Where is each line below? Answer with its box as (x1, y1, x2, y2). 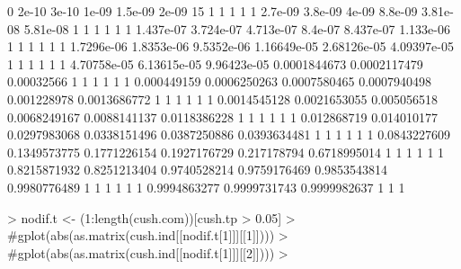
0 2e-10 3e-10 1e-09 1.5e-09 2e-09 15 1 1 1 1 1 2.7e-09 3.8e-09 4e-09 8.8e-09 (7, 2, 418, 20)
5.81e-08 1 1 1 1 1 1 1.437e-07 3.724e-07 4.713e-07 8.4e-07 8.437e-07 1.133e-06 (23, 19, 450, 38)
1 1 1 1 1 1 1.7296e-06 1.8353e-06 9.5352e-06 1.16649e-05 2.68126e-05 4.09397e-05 (7, 37, 454, 56)
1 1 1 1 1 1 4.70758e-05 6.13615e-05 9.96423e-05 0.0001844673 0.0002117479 (7, 54, 423, 73)
